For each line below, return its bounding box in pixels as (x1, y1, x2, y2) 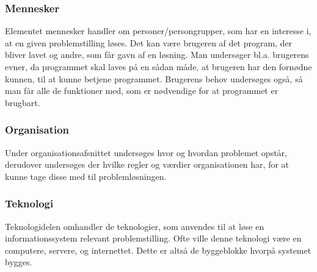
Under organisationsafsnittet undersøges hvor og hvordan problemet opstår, (5, 146, 287, 159)
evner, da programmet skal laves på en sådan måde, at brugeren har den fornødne (5, 60, 312, 73)
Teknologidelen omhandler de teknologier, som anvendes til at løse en (5, 220, 264, 232)
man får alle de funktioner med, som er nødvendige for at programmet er (5, 84, 279, 97)
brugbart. (5, 96, 40, 109)
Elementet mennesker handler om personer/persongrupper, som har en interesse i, (5, 24, 312, 37)
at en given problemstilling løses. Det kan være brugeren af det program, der (5, 36, 293, 49)
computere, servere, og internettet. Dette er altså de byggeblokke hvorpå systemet (5, 243, 312, 256)
